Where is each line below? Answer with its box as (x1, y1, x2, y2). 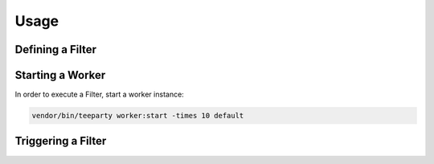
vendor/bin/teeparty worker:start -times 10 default (31, 111, 244, 121)
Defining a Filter (14, 43, 96, 56)
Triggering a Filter (14, 134, 107, 148)
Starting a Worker (14, 68, 106, 82)
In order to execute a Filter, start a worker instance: (14, 89, 184, 100)
